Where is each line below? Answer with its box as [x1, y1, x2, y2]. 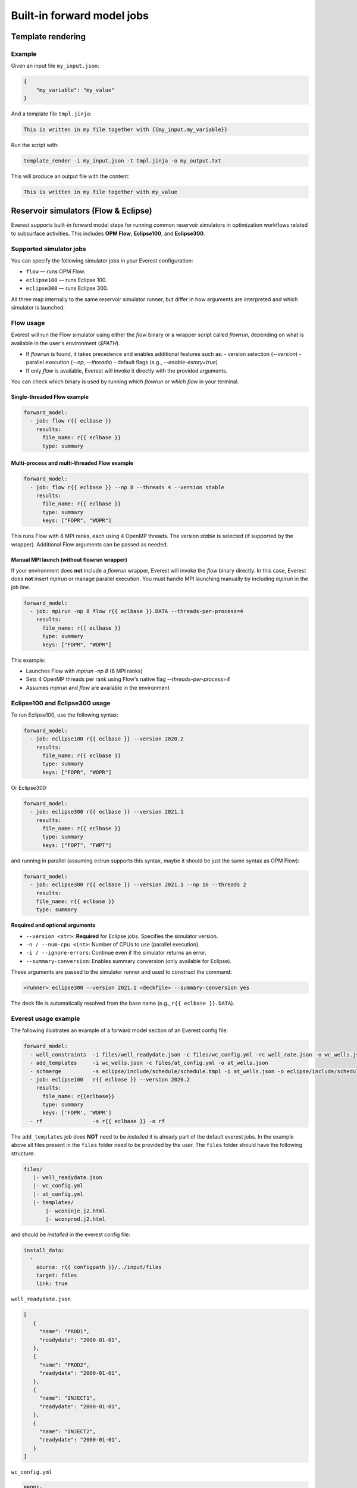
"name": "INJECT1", [39, 1395, 96, 1402]
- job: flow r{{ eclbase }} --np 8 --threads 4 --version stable [30, 484, 225, 490]
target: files [36, 1272, 77, 1279]
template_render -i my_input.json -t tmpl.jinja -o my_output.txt [23, 158, 221, 164]
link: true [36, 1280, 68, 1287]
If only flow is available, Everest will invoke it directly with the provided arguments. [26, 367, 228, 374]
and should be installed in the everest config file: [11, 1231, 131, 1238]
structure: [11, 1149, 35, 1157]
